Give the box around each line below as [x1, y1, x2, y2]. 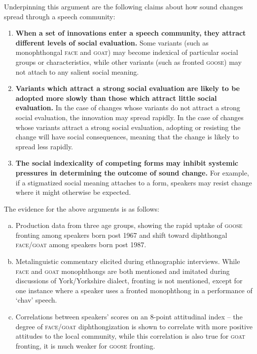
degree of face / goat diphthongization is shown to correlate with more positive [15, 321, 253, 331]
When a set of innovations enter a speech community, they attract [15, 28, 246, 38]
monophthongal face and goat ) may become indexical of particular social [15, 47, 238, 57]
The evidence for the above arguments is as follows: [4, 203, 159, 214]
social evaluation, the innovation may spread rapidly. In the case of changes [15, 112, 244, 122]
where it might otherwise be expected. [15, 187, 131, 197]
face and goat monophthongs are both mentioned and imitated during [15, 265, 230, 276]
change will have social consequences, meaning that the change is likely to [15, 132, 239, 142]
